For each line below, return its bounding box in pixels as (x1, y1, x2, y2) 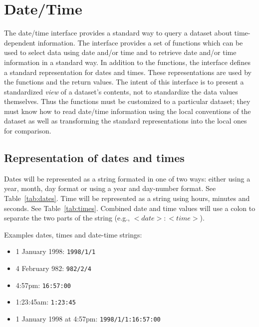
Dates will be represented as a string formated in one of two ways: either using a (4, 173, 251, 183)
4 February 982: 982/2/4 (15, 263, 91, 273)
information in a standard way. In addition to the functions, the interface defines (4, 56, 251, 67)
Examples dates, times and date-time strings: (4, 229, 142, 239)
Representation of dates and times (4, 150, 185, 165)
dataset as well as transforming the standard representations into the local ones (4, 115, 247, 126)
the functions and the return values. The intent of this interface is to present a (4, 76, 244, 87)
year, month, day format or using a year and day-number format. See (4, 183, 216, 193)
